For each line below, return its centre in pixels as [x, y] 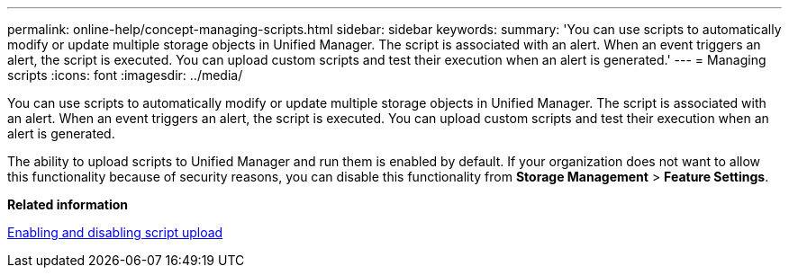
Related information [68, 204]
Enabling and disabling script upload [115, 232]
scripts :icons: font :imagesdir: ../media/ [125, 75]
